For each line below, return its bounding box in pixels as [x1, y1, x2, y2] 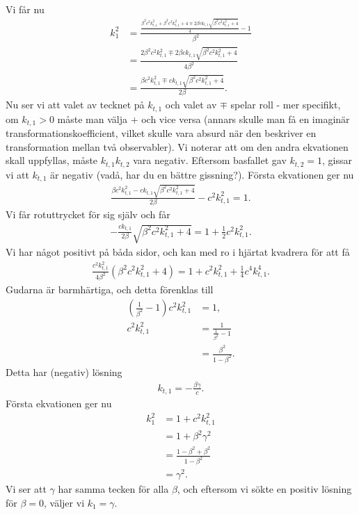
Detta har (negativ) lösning [6, 364, 122, 379]
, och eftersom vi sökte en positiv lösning [177, 482, 352, 496]
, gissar [322, 153, 353, 167]
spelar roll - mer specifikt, [230, 97, 341, 112]
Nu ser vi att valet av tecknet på [6, 97, 145, 112]
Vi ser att [6, 482, 47, 496]
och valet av [165, 97, 217, 112]
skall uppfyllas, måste [6, 153, 98, 167]
